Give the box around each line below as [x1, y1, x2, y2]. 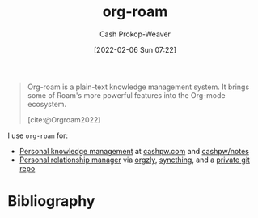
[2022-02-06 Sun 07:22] [93, 45, 177, 54]
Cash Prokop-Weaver [99, 29, 171, 39]
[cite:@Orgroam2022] [27, 114, 101, 124]
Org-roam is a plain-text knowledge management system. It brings [27, 82, 250, 92]
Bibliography [7, 192, 95, 211]
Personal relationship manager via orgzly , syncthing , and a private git [19, 155, 250, 165]
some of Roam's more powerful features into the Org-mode [27, 90, 226, 100]
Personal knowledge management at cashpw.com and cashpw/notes [19, 146, 250, 156]
